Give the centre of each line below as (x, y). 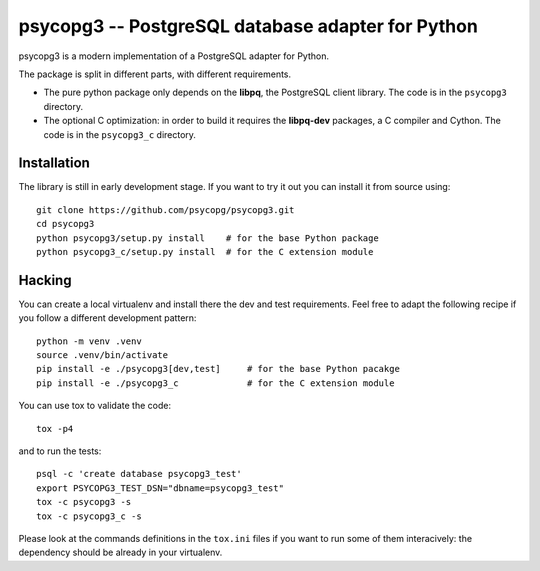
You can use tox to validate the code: (95, 406)
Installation (54, 163)
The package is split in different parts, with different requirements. (155, 74)
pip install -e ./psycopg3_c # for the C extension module (215, 383)
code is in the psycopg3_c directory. (120, 134)
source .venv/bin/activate (102, 355)
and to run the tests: (60, 451)
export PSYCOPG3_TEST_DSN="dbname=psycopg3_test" (160, 488)
